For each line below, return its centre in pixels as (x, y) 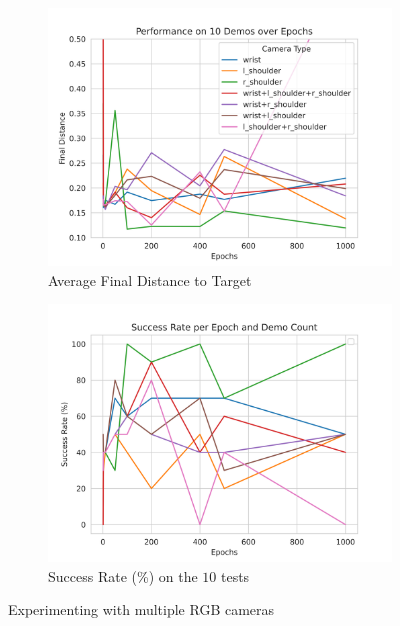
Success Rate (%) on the (123, 575)
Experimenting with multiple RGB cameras (141, 609)
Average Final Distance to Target (150, 279)
